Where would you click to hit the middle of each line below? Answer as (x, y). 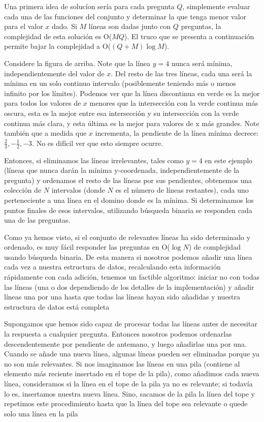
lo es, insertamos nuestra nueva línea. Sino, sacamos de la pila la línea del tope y (130, 393)
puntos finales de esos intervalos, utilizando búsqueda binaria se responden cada (128, 210)
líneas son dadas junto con (129, 26)
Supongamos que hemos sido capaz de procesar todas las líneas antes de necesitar (131, 324)
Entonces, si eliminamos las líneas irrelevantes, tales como (94, 160)
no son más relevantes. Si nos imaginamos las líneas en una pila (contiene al (122, 363)
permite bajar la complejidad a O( (58, 46)
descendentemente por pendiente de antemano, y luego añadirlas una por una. (125, 343)
